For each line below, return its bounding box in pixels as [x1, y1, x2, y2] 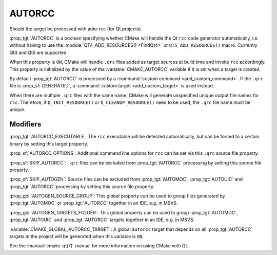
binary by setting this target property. [9, 140, 89, 147]
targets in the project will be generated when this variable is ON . [9, 233, 144, 240]
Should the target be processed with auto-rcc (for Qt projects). [9, 26, 143, 32]
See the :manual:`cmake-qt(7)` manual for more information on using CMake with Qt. [9, 243, 189, 249]
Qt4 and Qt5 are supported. [9, 49, 68, 56]
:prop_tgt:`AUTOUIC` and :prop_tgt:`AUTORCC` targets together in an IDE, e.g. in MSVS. [9, 216, 195, 223]
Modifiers [9, 120, 42, 129]
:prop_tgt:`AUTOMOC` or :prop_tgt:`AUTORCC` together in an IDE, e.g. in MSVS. [9, 200, 178, 206]
